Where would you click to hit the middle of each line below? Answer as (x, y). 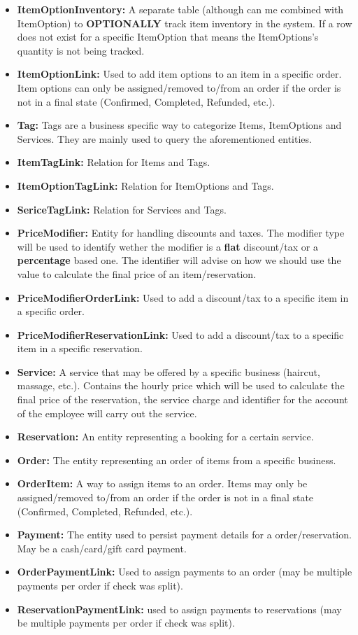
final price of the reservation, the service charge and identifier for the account (182, 399)
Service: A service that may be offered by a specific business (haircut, (169, 371)
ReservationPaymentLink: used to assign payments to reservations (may (179, 609)
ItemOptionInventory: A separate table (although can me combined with (180, 9)
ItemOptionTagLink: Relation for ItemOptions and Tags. (145, 185)
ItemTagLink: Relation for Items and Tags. (114, 162)
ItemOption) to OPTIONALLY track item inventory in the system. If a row (185, 23)
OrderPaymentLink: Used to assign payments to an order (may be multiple (185, 572)
